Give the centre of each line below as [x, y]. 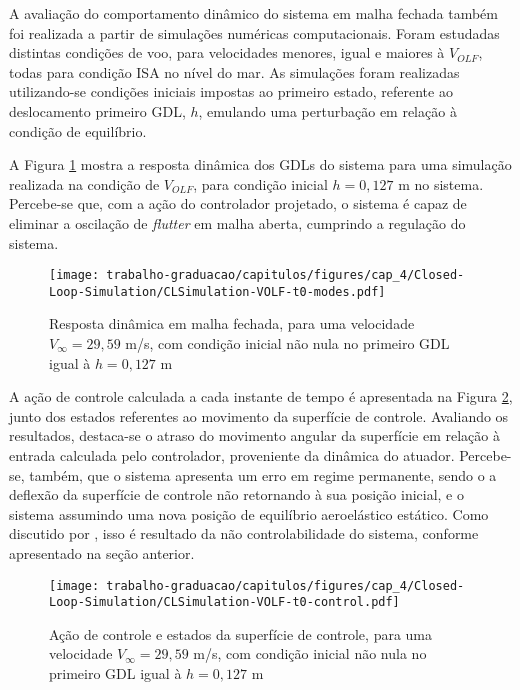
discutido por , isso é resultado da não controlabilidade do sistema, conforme [244, 533]
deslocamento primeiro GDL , [97, 110]
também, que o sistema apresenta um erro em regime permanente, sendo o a [263, 474]
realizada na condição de [84, 183]
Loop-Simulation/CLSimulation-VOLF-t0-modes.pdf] [217, 291]
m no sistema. [441, 183]
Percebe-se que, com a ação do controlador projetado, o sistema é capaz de [238, 203]
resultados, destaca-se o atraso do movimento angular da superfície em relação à [254, 435]
